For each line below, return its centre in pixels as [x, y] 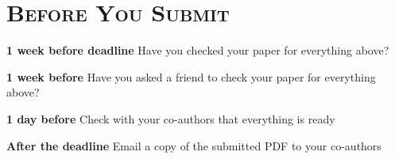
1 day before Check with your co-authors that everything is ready [171, 118]
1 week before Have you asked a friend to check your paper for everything [191, 76]
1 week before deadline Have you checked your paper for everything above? [198, 50]
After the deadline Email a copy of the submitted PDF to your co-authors [194, 145]
